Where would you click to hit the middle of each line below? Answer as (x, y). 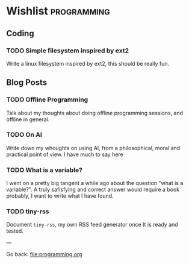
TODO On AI (24, 135)
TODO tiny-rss (28, 212)
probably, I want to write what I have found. (60, 196)
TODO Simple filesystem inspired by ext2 (68, 51)
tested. (15, 231)
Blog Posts (27, 83)
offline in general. (28, 119)
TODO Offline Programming (47, 99)
